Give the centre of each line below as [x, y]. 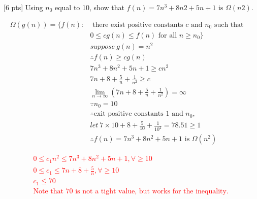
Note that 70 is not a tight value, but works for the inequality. [131, 191]
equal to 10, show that [89, 7]
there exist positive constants [138, 25]
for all [168, 35]
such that [229, 25]
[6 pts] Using [23, 7]
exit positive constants [128, 114]
